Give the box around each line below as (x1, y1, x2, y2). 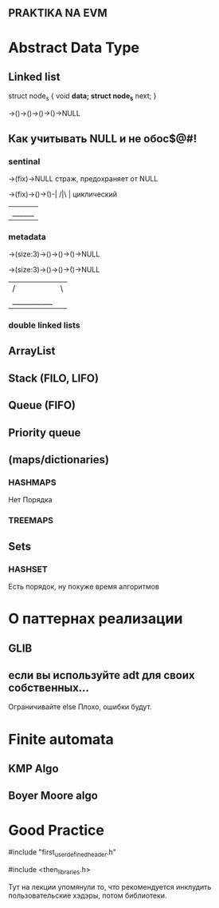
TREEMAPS (8, 515, 54, 526)
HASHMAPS (8, 477, 57, 488)
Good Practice (8, 821, 105, 839)
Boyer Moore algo (8, 789, 98, 803)
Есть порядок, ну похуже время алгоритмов (8, 581, 159, 591)
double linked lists (8, 319, 81, 331)
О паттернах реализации (8, 610, 183, 628)
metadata (8, 231, 46, 242)
